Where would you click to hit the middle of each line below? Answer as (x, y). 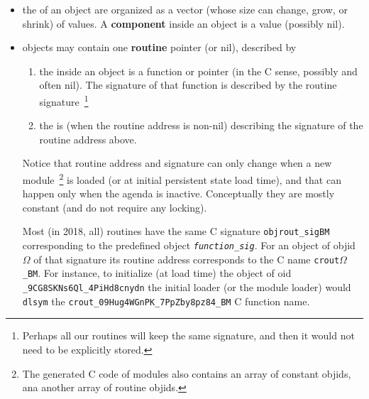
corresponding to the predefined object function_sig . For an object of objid (189, 245)
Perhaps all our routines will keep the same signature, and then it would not (188, 335)
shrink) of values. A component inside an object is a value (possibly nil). (183, 23)
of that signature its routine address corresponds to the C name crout (187, 259)
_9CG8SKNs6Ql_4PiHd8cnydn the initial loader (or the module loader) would (187, 287)
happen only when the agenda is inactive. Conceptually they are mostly (178, 193)
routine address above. (88, 139)
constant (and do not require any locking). (115, 207)
